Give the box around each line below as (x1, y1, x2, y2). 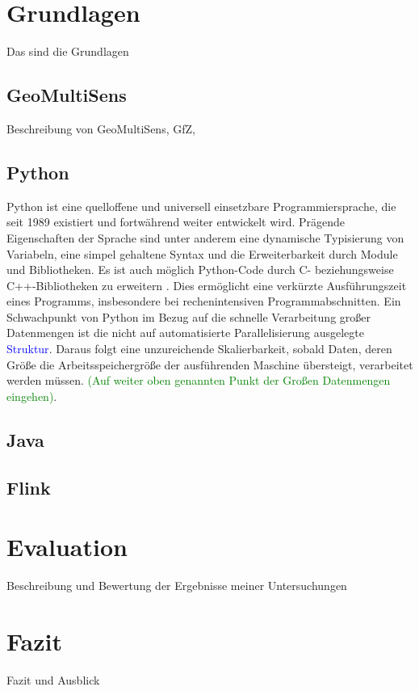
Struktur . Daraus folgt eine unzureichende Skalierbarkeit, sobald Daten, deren (6, 340, 392, 357)
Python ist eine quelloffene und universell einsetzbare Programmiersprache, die (6, 197, 396, 214)
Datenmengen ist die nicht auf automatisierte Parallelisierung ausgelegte (6, 324, 364, 341)
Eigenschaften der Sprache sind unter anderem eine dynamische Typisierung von (6, 229, 404, 246)
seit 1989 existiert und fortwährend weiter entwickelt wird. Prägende (6, 213, 346, 230)
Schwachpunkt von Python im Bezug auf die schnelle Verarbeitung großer (6, 308, 371, 325)
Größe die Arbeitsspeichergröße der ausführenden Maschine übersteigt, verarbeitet (6, 356, 413, 373)
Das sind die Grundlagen (6, 43, 129, 60)
